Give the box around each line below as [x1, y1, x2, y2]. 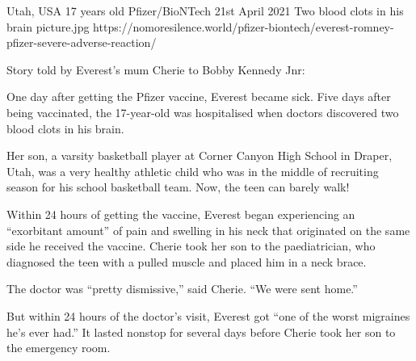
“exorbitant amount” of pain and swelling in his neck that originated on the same [6, 221, 410, 238]
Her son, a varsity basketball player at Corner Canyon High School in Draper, [6, 147, 393, 164]
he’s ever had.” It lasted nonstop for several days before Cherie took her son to [6, 323, 396, 340]
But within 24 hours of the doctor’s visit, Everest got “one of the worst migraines [6, 307, 410, 324]
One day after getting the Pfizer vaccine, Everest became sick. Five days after [6, 88, 391, 105]
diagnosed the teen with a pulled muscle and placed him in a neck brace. [6, 253, 367, 270]
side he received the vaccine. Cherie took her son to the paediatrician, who [6, 237, 376, 254]
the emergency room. [6, 339, 111, 356]
